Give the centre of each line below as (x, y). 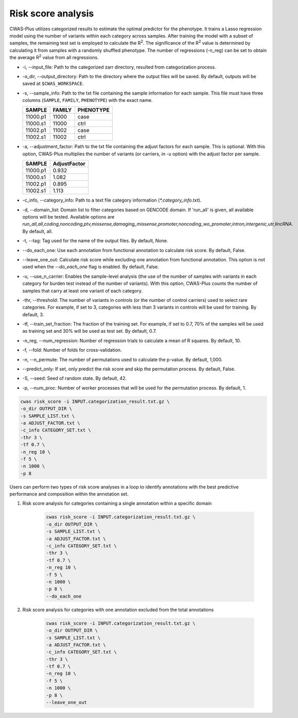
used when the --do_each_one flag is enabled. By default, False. (91, 267)
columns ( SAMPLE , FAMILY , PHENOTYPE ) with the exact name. (87, 100)
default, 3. (33, 314)
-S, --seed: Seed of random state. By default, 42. (75, 379)
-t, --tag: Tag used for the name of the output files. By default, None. (95, 241)
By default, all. (38, 231)
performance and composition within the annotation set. (69, 494)
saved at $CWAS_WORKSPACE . (53, 84)
